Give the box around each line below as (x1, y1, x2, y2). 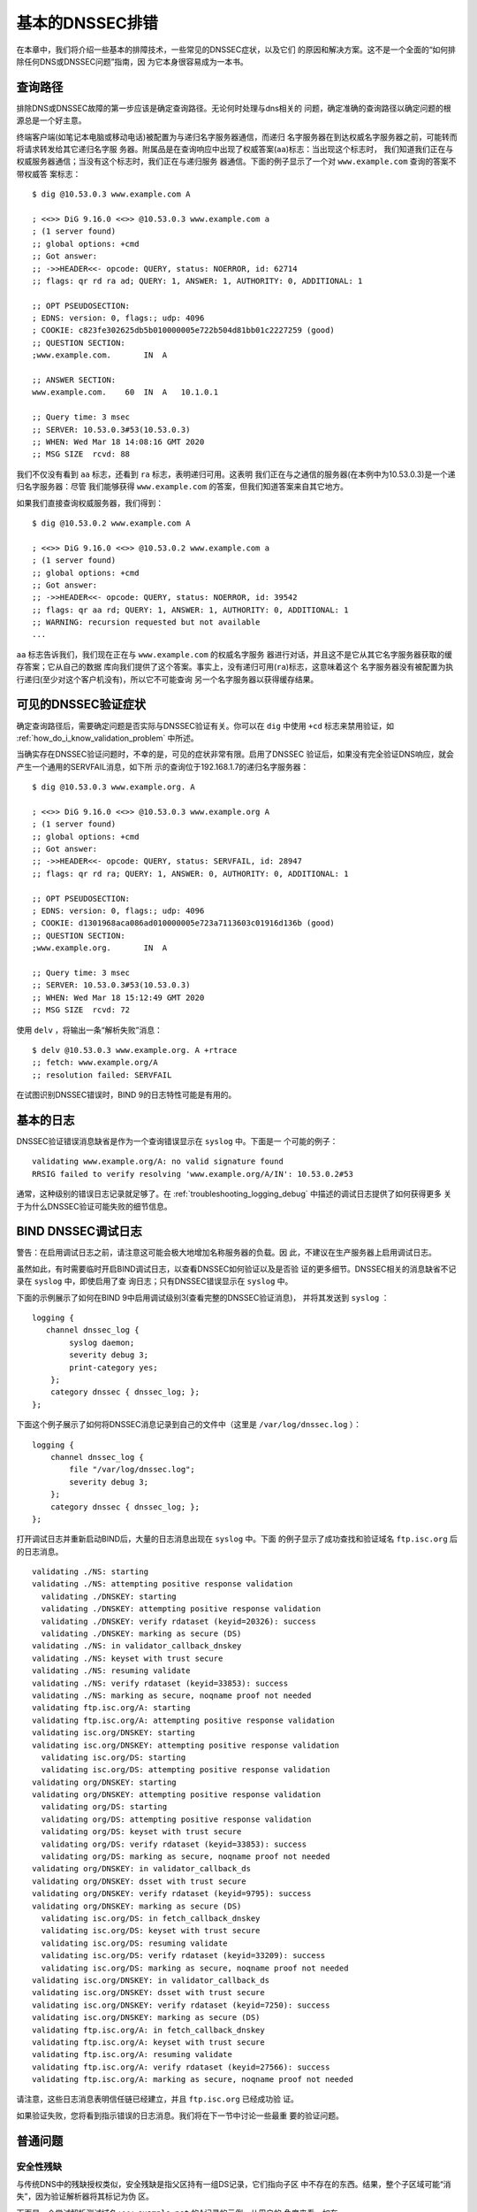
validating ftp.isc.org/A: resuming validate (32, 2049, 233, 2060)
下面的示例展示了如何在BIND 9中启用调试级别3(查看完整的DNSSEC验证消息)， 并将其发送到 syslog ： (16, 1292, 390, 1302)
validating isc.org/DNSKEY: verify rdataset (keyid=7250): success (32, 2000, 330, 2010)
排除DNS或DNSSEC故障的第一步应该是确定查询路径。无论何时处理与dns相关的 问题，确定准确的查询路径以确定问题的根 (16, 103, 452, 113)
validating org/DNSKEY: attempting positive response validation (32, 1790, 322, 1800)
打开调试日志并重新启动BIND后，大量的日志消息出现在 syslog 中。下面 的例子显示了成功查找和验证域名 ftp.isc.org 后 (16, 1533, 458, 1544)
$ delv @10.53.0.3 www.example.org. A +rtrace (32, 1045, 238, 1055)
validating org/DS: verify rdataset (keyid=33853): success (41, 1839, 307, 1849)
